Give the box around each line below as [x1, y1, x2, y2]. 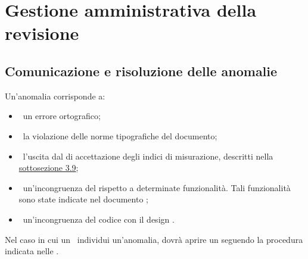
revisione [5, 21, 79, 45]
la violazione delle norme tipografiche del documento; [23, 129, 217, 142]
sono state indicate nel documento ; [18, 193, 148, 205]
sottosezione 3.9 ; [18, 161, 79, 174]
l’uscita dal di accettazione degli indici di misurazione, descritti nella [23, 149, 273, 162]
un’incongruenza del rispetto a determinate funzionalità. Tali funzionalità [23, 181, 291, 194]
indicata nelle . [5, 245, 59, 257]
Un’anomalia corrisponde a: [5, 89, 105, 102]
